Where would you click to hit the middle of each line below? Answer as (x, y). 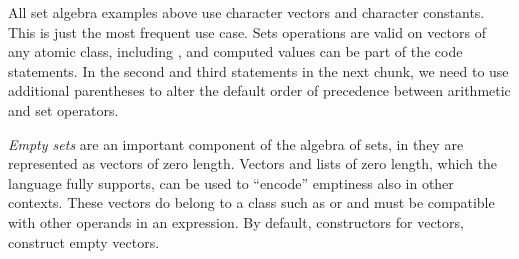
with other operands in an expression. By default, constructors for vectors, (236, 221)
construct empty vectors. (84, 241)
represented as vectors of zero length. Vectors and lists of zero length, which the (253, 163)
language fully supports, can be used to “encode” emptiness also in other (231, 182)
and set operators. (63, 109)
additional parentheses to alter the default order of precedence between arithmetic (259, 90)
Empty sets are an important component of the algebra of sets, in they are (236, 143)
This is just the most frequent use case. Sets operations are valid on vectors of (247, 31)
